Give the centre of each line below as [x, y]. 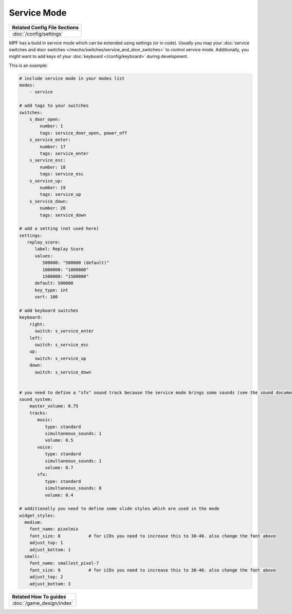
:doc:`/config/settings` [37, 34]
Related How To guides [39, 596]
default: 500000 [54, 283]
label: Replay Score [59, 249]
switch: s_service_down [63, 372]
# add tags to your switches [54, 106]
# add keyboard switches [49, 310]
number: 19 [53, 187]
